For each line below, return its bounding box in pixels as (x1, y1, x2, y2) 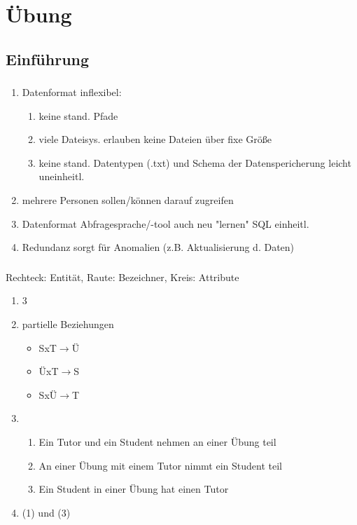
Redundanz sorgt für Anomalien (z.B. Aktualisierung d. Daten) (22, 240, 295, 254)
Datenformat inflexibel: (22, 85, 122, 100)
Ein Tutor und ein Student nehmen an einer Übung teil (38, 434, 276, 449)
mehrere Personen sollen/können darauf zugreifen (22, 193, 234, 207)
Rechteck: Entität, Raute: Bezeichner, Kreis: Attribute (6, 269, 239, 284)
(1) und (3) (22, 505, 71, 519)
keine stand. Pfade (38, 108, 118, 123)
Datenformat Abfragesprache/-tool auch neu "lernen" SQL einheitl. (22, 216, 309, 231)
